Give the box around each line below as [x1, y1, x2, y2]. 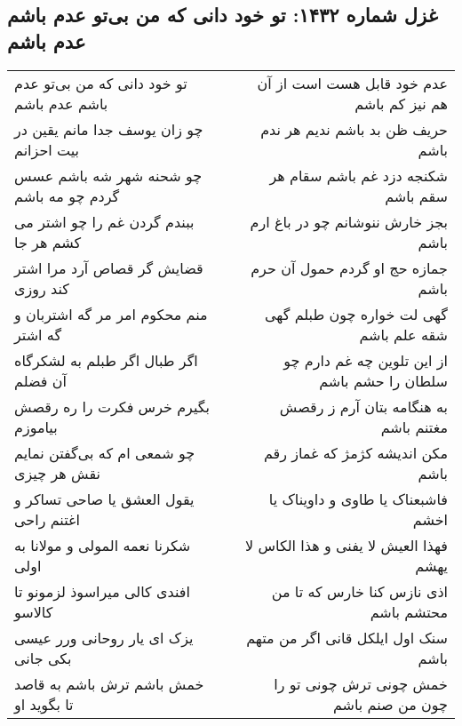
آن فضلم [14, 370, 67, 391]
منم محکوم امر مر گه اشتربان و [14, 303, 208, 324]
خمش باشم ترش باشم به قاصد [14, 673, 204, 694]
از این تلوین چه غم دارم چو [283, 349, 448, 371]
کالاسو [14, 601, 53, 622]
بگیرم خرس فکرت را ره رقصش [14, 395, 211, 417]
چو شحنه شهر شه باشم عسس [14, 164, 203, 186]
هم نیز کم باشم [354, 92, 448, 114]
